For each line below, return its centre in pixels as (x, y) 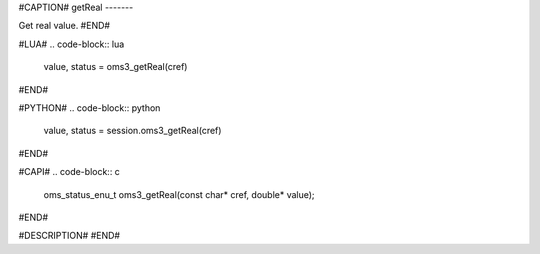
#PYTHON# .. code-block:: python (89, 107)
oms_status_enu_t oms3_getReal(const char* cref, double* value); (179, 194)
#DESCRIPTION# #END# (69, 236)
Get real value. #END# (64, 26)
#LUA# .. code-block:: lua (71, 44)
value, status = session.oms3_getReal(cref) (132, 131)
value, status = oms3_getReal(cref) (115, 67)
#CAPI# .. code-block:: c (69, 172)
